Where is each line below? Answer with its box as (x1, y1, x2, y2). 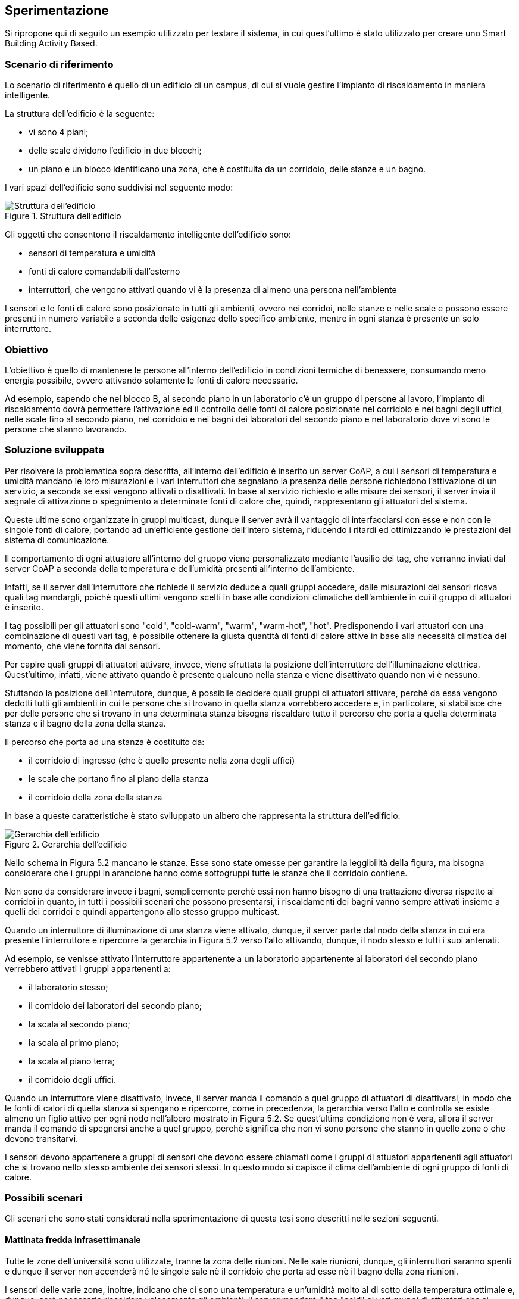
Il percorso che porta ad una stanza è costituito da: (5, 736, 205, 747)
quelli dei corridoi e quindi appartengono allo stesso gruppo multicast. (5, 906, 280, 917)
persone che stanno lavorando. (5, 423, 127, 434)
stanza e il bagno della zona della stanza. (5, 718, 166, 728)
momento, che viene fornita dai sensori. (5, 640, 161, 651)
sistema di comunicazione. (5, 534, 110, 545)
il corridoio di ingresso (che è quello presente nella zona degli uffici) (29, 755, 295, 765)
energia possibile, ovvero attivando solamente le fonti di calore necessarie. (5, 375, 298, 385)
